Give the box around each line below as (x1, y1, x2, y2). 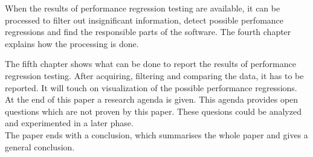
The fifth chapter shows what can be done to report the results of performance (5, 57, 296, 70)
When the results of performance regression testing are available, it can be (5, 2, 280, 14)
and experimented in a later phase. (5, 117, 134, 129)
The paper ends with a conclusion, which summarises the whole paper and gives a (5, 128, 308, 141)
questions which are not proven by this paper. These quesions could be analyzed (5, 104, 302, 117)
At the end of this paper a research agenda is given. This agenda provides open (5, 93, 298, 106)
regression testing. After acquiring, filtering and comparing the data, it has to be (5, 69, 304, 82)
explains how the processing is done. (5, 37, 139, 50)
